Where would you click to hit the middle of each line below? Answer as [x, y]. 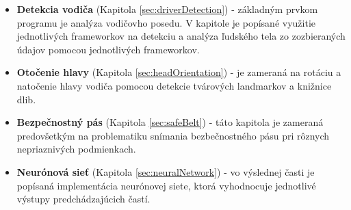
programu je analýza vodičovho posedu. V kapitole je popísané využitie [166, 22]
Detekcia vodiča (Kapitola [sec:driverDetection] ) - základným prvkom [167, 9]
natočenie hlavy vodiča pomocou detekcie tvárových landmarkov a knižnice [174, 85]
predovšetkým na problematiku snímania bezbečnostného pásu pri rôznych [173, 135]
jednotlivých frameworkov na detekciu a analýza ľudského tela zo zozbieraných [181, 36]
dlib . [26, 99]
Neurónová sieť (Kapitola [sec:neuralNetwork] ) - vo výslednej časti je [166, 171]
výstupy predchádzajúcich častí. [83, 199]
